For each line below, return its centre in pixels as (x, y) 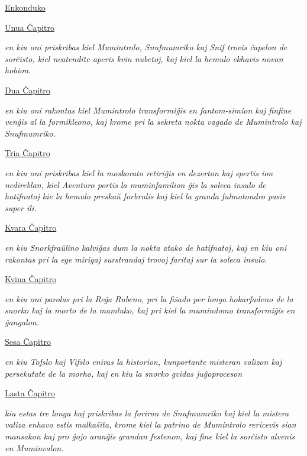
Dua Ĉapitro (28, 90)
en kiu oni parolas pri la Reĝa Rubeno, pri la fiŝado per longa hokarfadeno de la (149, 298)
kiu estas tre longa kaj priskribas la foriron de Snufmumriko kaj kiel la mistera (147, 413)
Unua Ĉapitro (30, 27)
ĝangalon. (22, 321)
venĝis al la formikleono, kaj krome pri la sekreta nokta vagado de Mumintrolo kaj (153, 122)
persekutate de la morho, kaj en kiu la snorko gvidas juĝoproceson (124, 373)
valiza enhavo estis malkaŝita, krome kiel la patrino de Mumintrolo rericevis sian (151, 424)
